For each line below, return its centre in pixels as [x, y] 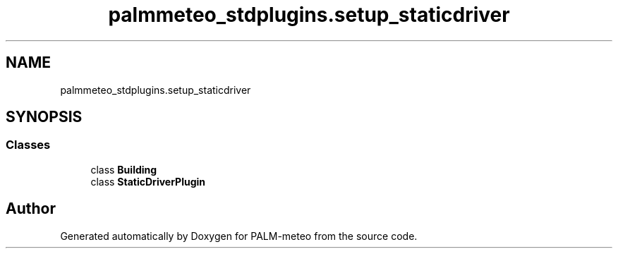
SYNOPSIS [44, 117]
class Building [124, 169]
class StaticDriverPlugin [148, 181]
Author [31, 209]
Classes [28, 145]
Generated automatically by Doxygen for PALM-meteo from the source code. [239, 236]
